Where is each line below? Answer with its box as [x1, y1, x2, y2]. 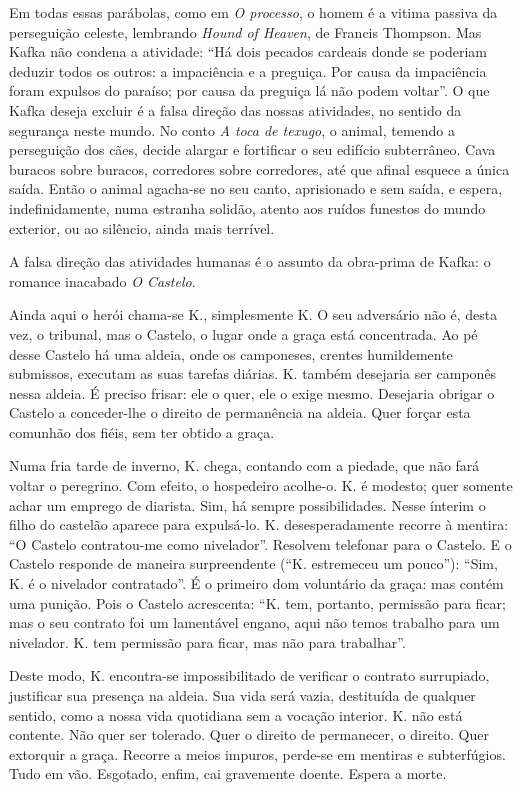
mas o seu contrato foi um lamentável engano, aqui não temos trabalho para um [9, 612, 500, 633]
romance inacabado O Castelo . [9, 270, 196, 291]
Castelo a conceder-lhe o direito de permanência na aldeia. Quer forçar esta [9, 402, 471, 423]
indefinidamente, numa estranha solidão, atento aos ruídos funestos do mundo [9, 197, 486, 218]
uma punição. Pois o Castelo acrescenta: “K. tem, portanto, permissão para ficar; [9, 592, 506, 613]
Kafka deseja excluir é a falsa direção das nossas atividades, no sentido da [9, 99, 462, 120]
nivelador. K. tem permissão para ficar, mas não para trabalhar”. [9, 631, 406, 652]
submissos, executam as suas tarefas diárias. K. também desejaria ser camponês [9, 363, 497, 384]
